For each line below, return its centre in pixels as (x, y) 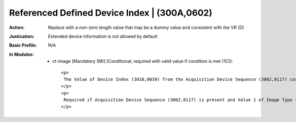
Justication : (22, 36)
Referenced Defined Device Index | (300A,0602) (111, 13)
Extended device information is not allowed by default (103, 36)
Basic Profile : (23, 45)
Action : (17, 27)
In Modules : (21, 54)
